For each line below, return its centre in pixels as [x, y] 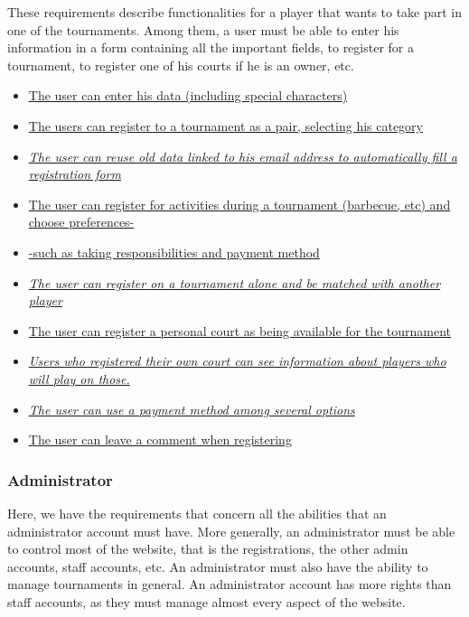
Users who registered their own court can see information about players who [237, 361]
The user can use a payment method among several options [192, 409]
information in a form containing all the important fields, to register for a [211, 47]
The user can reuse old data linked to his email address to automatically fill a [243, 156]
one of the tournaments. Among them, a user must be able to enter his [203, 29]
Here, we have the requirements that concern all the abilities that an [197, 513]
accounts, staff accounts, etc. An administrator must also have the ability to [218, 566]
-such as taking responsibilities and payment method [174, 252]
